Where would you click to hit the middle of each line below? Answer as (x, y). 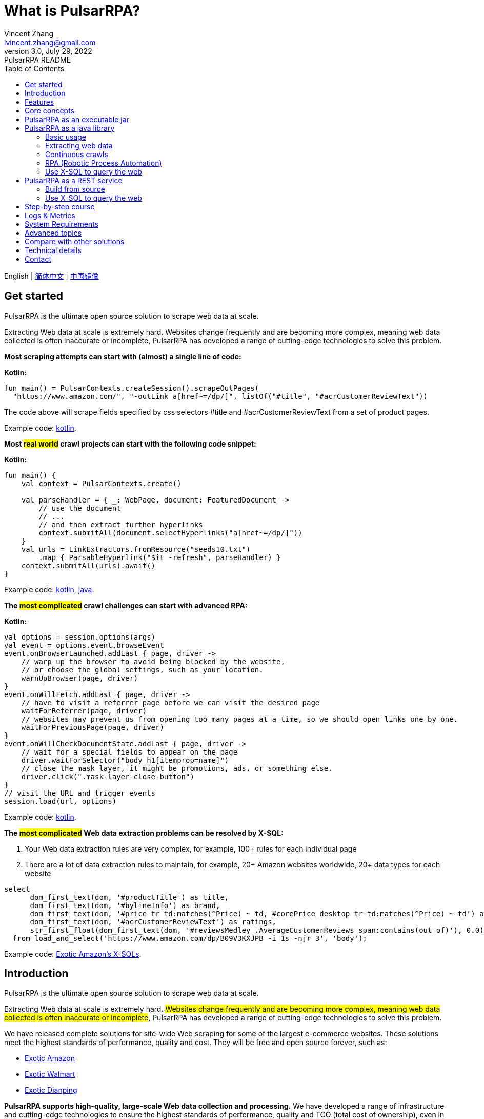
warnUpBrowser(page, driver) (80, 678)
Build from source (75, 189)
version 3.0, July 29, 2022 (48, 51)
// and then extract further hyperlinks (121, 524)
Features (39, 102)
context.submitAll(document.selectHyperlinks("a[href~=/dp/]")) (170, 533)
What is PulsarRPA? (72, 11)
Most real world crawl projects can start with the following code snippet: (130, 443)
